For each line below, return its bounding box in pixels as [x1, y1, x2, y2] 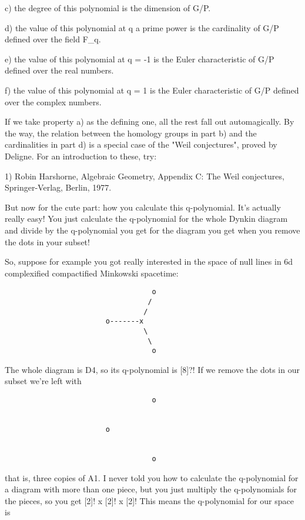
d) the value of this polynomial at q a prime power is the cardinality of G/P [5, 21, 279, 34]
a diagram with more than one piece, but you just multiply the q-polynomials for [5, 483, 297, 495]
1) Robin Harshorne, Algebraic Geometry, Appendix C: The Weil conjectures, [5, 169, 284, 182]
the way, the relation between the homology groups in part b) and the [5, 126, 257, 139]
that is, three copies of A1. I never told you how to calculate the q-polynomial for [5, 471, 299, 484]
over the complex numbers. [5, 95, 102, 108]
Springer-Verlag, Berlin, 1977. [5, 181, 112, 194]
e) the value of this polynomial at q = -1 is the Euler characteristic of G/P [5, 52, 274, 65]
